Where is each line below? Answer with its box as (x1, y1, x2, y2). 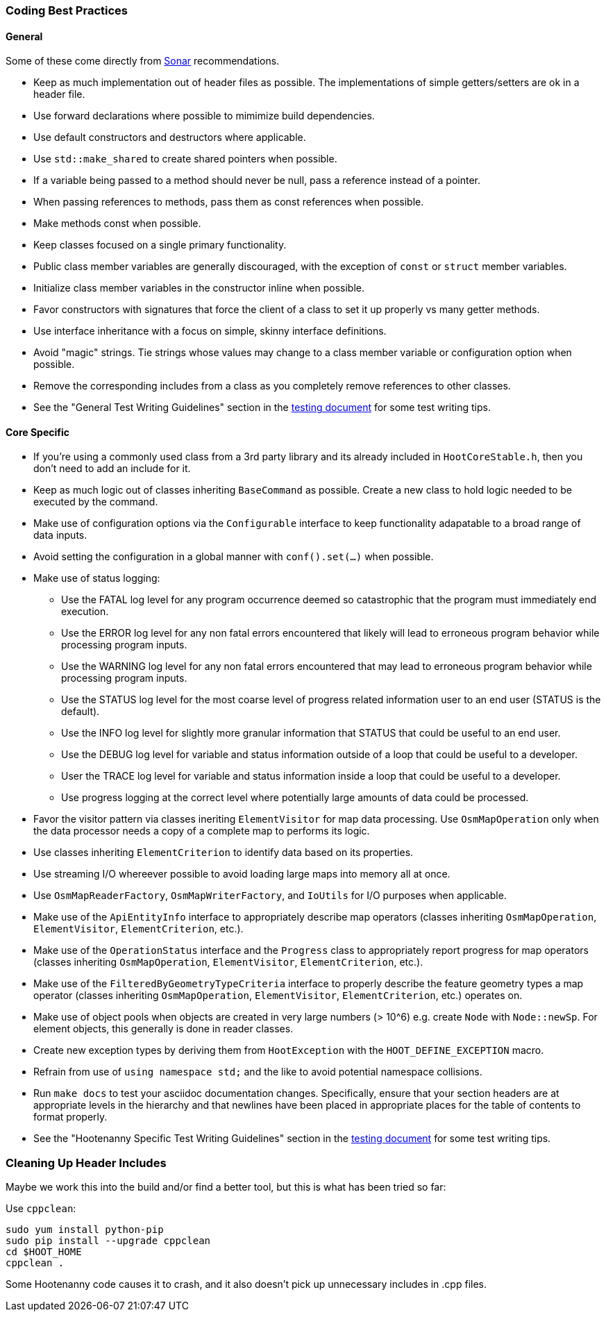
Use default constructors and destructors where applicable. (33, 131, 306, 144)
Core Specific (6, 426, 70, 438)
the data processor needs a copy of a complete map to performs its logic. (33, 825, 370, 837)
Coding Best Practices (6, 3, 128, 17)
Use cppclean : (6, 1202, 76, 1215)
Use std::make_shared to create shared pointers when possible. (33, 153, 337, 165)
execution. (61, 605, 109, 618)
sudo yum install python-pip (6, 1224, 164, 1236)
